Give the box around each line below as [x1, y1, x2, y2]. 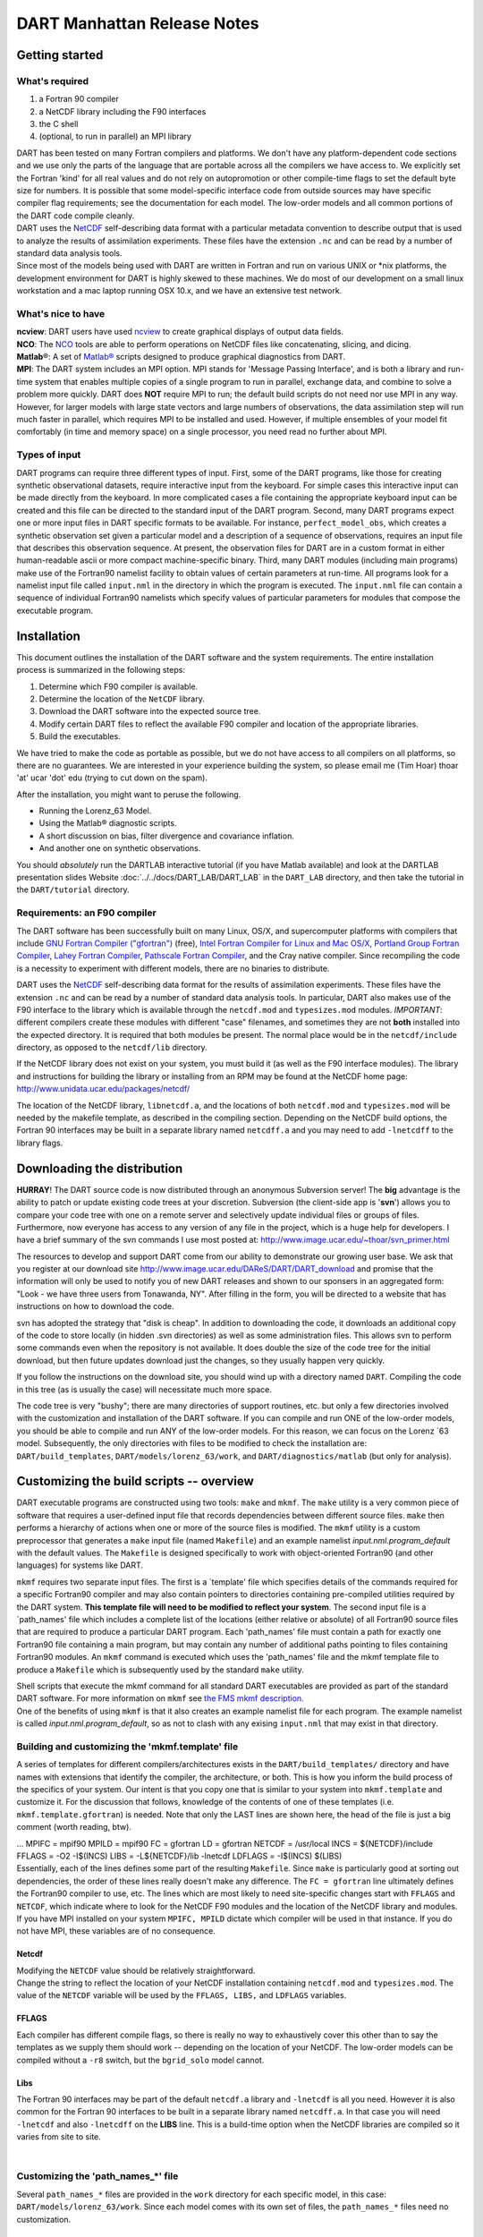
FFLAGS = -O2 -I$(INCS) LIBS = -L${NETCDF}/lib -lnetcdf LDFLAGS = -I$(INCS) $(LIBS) [16, 1850, 343, 1861]
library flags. [16, 1137, 64, 1148]
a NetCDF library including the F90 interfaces [38, 106, 207, 116]
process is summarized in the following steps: [16, 665, 185, 676]
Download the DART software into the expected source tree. [38, 706, 261, 717]
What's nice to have [16, 307, 106, 319]
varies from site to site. [16, 2131, 102, 2142]
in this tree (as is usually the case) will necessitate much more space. [16, 1383, 273, 1395]
